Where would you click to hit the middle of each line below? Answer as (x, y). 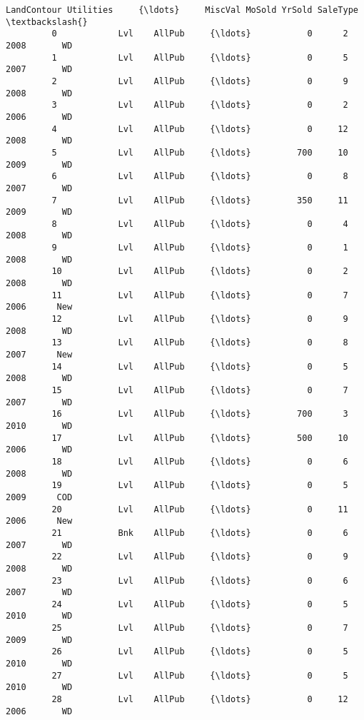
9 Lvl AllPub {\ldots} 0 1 (200, 248)
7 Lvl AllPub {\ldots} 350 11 (200, 200)
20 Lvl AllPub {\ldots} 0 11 (200, 509)
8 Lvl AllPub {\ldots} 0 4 (200, 224)
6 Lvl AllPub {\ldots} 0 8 (200, 177)
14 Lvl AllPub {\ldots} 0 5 (200, 366)
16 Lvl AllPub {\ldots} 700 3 (200, 414)
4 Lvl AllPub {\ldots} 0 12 (200, 129)
